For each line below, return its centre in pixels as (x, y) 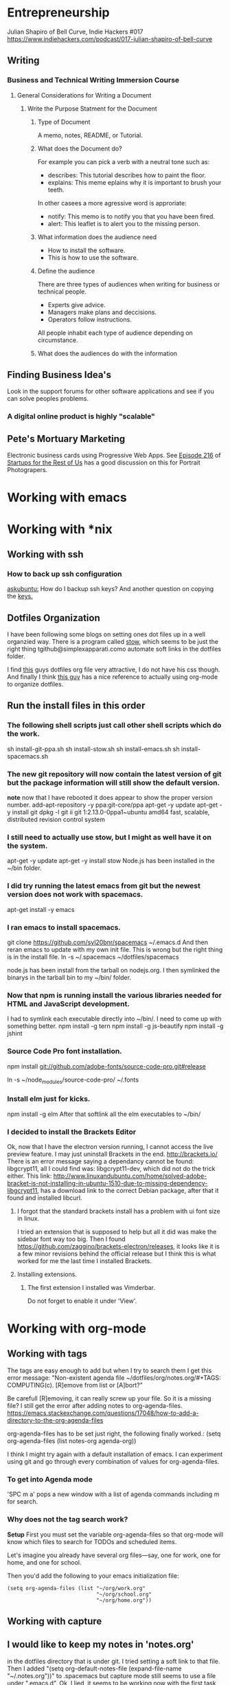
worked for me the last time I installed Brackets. (84, 1261)
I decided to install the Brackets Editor (71, 1132)
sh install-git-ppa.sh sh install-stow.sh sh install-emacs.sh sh (93, 749)
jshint (15, 1034)
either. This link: (30, 1176)
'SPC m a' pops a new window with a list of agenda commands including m (113, 1494)
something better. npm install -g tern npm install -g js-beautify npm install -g (115, 1026)
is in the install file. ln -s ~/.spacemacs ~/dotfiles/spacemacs (93, 957)
